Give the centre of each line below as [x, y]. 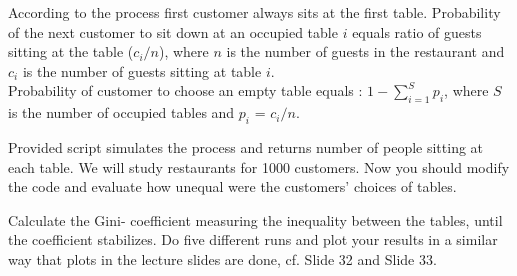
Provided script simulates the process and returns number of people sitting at [246, 146]
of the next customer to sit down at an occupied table [173, 31]
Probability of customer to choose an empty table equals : [185, 90]
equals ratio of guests [417, 31]
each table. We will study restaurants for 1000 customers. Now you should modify [259, 166]
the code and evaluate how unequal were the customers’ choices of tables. [232, 186]
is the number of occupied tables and [121, 112]
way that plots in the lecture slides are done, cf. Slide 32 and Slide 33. [222, 258]
